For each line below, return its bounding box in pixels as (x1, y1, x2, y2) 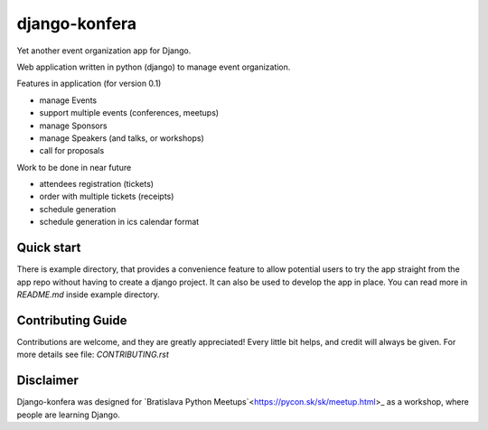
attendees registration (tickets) (39, 179, 154, 190)
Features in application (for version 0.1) (16, 78, 162, 89)
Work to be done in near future (16, 162, 132, 173)
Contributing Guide (16, 313, 127, 328)
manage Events (39, 95, 98, 106)
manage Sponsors (39, 120, 108, 131)
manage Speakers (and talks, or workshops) (39, 132, 204, 144)
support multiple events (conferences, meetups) (39, 107, 220, 118)
